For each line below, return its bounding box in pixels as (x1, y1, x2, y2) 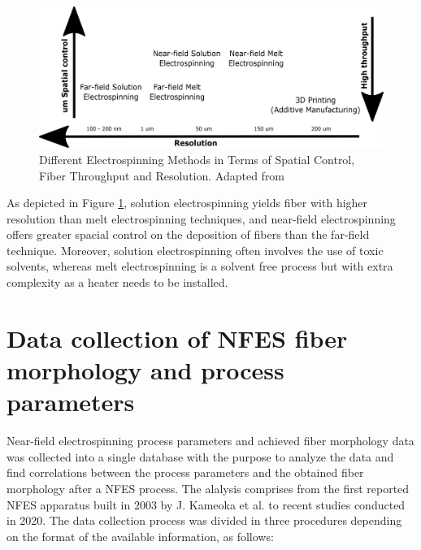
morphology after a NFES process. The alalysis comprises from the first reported (7, 479, 410, 496)
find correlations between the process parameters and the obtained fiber (7, 464, 364, 481)
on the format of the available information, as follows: (7, 527, 274, 544)
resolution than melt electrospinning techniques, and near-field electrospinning (7, 210, 396, 227)
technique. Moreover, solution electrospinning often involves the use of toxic (7, 241, 384, 258)
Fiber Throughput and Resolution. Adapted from (39, 167, 285, 184)
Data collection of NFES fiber (7, 321, 348, 354)
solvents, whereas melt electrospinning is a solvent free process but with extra (7, 258, 393, 275)
